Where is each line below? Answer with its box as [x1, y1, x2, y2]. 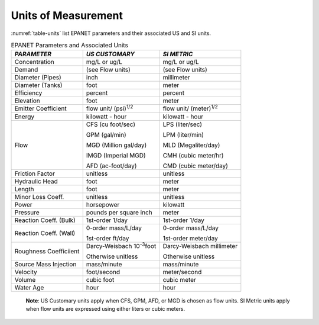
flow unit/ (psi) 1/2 [86, 104, 134, 112]
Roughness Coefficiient [14, 247, 80, 255]
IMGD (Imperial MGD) [86, 151, 146, 159]
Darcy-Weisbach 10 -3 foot [86, 240, 157, 250]
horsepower [86, 200, 120, 208]
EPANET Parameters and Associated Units [11, 41, 128, 50]
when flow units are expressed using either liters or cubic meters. [25, 305, 185, 313]
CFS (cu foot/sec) [86, 120, 136, 128]
